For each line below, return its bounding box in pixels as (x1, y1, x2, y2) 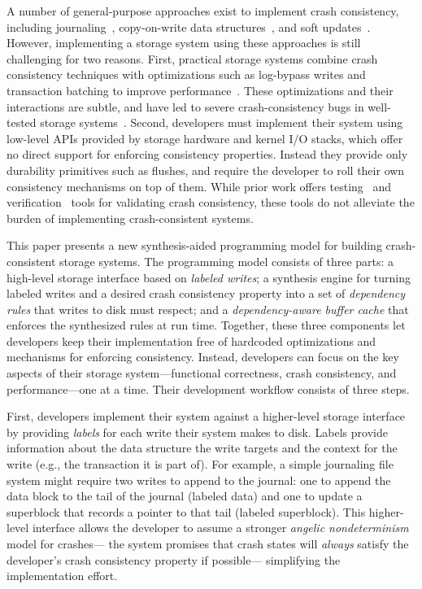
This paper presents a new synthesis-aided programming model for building (7, 237, 382, 254)
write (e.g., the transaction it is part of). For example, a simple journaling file (7, 456, 394, 473)
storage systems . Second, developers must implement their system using (40, 114, 403, 131)
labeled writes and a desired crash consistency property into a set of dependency (7, 285, 406, 302)
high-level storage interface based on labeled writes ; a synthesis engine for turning (7, 268, 411, 286)
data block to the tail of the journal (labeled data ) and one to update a (7, 487, 363, 504)
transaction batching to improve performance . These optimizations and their (7, 81, 394, 98)
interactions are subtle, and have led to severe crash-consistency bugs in (7, 98, 364, 115)
